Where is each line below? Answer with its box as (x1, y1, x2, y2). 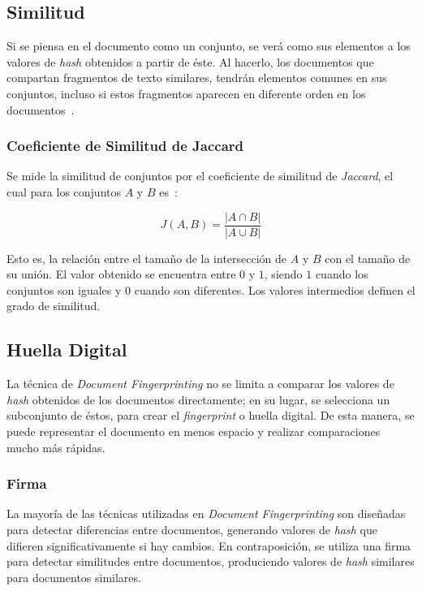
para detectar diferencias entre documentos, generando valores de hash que (6, 521, 377, 537)
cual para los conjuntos (6, 183, 121, 200)
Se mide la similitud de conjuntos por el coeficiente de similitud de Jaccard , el (6, 167, 394, 184)
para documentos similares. (6, 568, 141, 585)
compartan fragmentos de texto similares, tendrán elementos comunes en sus (6, 69, 387, 86)
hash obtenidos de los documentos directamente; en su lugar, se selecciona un (6, 390, 390, 408)
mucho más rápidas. (6, 438, 105, 455)
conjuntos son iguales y (6, 281, 122, 298)
